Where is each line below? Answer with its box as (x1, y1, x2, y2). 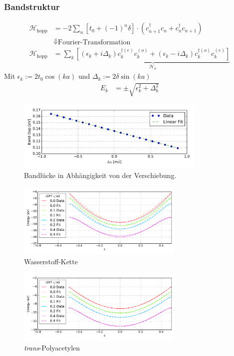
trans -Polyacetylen (24, 342, 80, 353)
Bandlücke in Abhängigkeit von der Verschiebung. (24, 170, 177, 180)
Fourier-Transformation (58, 39, 131, 46)
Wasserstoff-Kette (24, 256, 78, 266)
